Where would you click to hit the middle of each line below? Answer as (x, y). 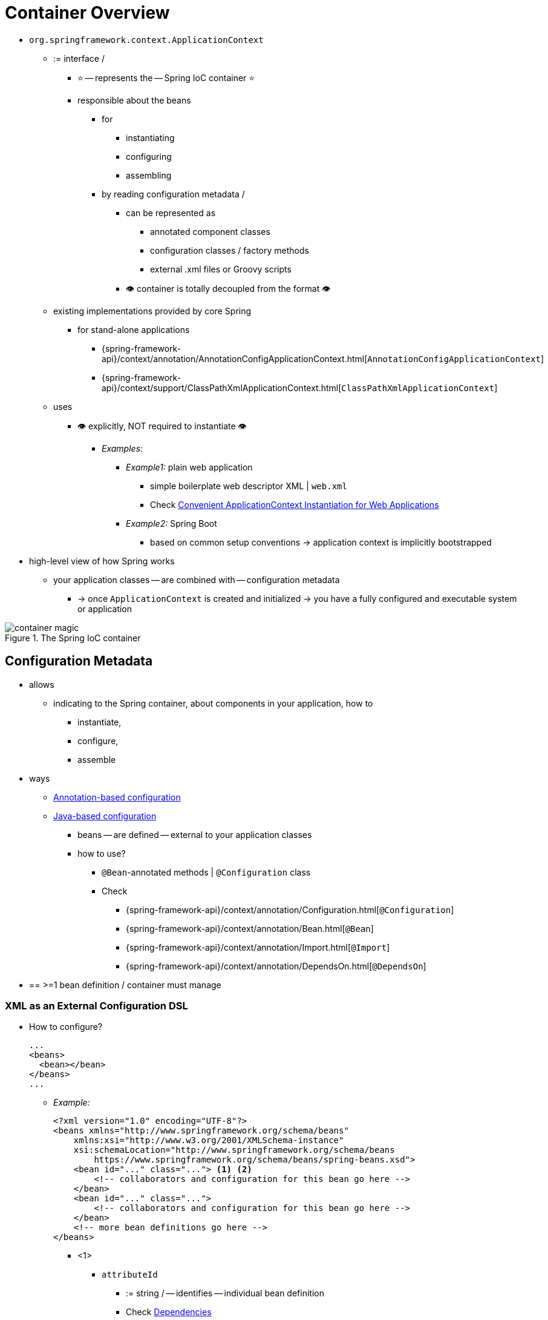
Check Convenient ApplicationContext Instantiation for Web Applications (295, 504)
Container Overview (87, 13)
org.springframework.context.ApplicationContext (146, 40)
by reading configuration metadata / (173, 194)
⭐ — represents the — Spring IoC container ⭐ (166, 78)
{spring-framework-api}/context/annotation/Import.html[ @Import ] (258, 947)
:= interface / (79, 58)
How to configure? (66, 1027)
